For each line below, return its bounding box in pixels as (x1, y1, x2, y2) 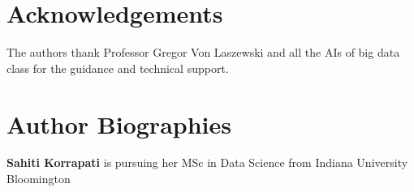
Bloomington (6, 170, 71, 187)
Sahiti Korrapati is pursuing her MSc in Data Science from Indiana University (6, 154, 408, 171)
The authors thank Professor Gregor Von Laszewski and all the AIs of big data (6, 44, 400, 61)
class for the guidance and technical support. (6, 59, 229, 76)
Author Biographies (6, 107, 231, 140)
